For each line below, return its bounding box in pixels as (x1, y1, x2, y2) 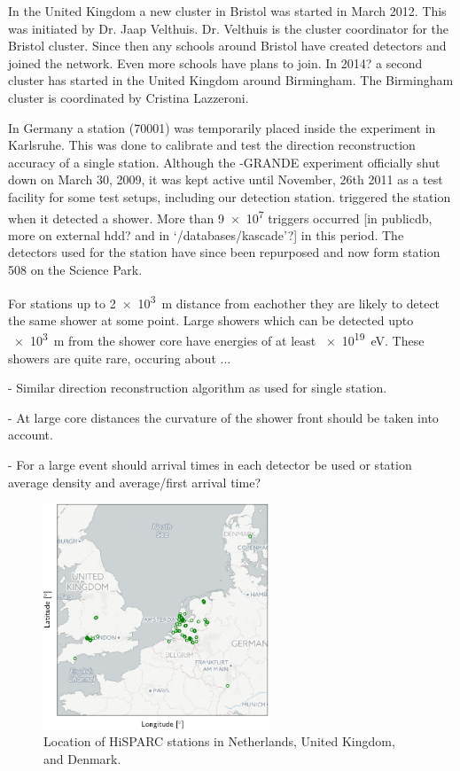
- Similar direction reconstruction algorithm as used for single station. (8, 378, 387, 397)
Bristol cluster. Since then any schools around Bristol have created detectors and (8, 36, 447, 55)
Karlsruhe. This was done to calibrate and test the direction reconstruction (8, 136, 416, 154)
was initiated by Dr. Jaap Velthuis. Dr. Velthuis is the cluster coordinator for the (8, 19, 449, 37)
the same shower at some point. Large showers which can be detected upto (8, 310, 414, 329)
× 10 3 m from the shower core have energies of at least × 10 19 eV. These (13, 329, 425, 350)
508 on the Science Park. (8, 260, 143, 278)
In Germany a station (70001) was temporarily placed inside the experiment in (8, 118, 436, 136)
